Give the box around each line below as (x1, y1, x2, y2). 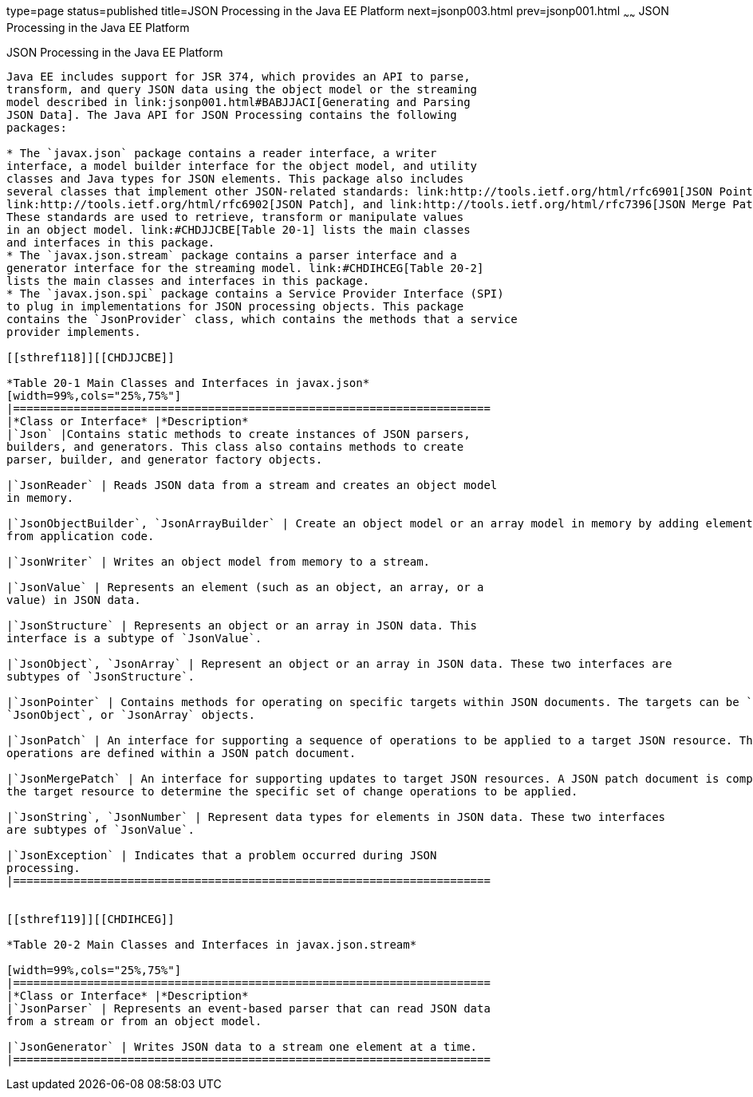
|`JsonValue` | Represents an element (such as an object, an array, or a (6, 580, 484, 594)
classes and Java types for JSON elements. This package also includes (6, 172, 464, 185)
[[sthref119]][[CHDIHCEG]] (6, 912, 175, 925)
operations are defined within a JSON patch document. (6, 746, 357, 760)
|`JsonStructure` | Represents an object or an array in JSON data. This (6, 618, 478, 632)
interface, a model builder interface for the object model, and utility (6, 159, 478, 172)
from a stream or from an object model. (6, 1014, 262, 1028)
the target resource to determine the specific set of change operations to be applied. (6, 784, 578, 798)
